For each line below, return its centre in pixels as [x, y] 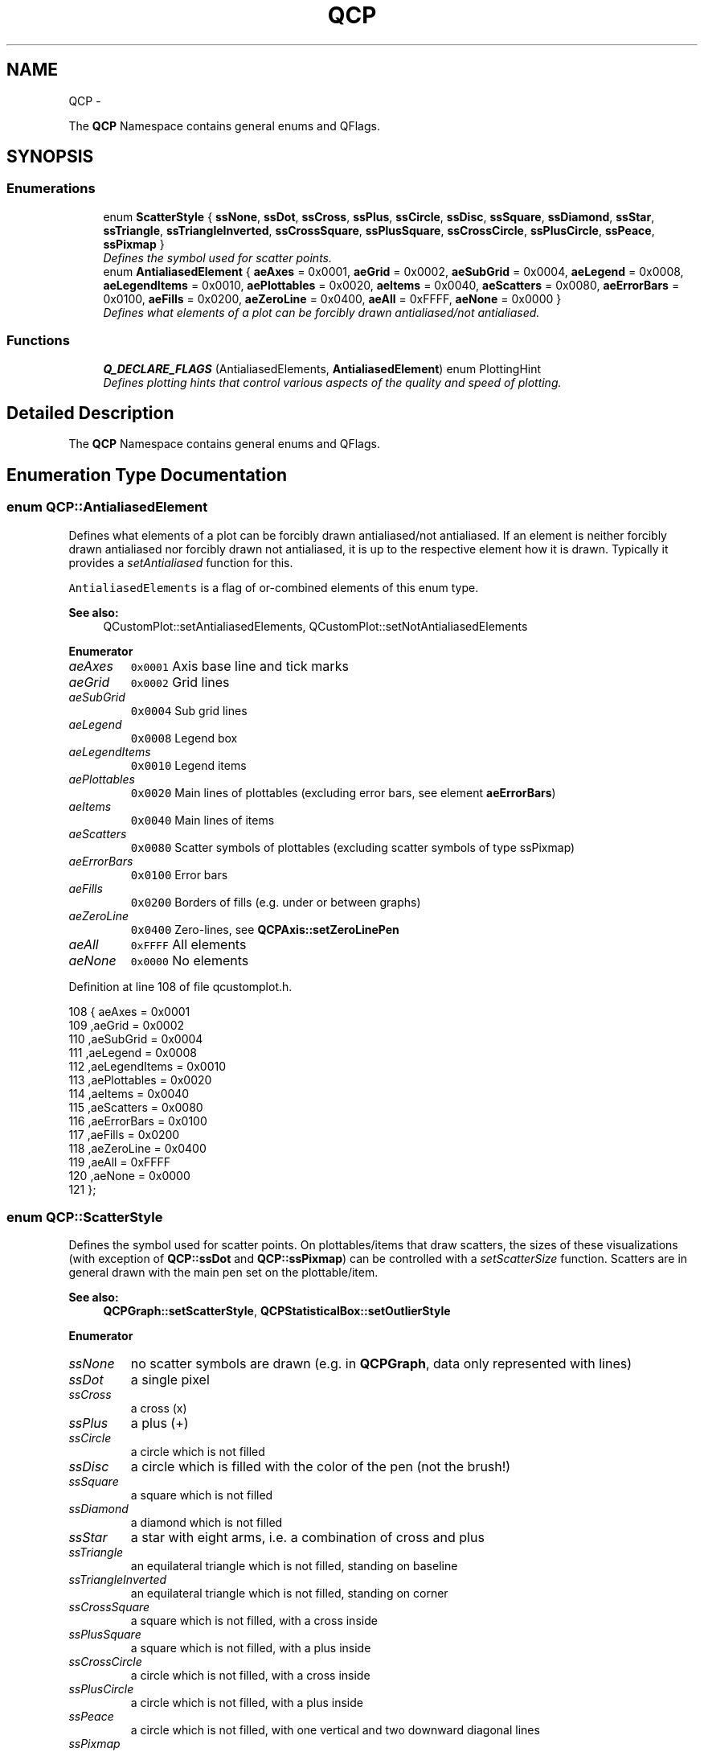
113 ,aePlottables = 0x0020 [140, 1080]
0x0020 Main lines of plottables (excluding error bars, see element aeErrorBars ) [343, 792]
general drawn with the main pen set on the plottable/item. [223, 1273]
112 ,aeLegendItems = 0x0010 [147, 1066]
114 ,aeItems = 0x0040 [129, 1093]
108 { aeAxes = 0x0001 [129, 1011]
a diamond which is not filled [207, 1523]
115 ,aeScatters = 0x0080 [136, 1107]
